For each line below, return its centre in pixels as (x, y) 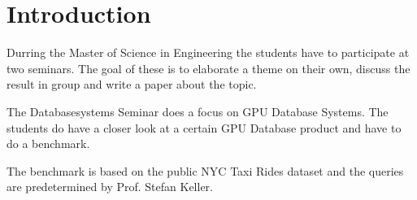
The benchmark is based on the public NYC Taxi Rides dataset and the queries (205, 170)
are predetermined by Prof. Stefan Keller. (110, 187)
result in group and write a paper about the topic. (132, 84)
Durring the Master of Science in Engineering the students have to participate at (208, 52)
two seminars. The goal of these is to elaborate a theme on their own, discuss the (208, 68)
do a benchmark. (48, 143)
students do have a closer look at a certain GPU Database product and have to (204, 127)
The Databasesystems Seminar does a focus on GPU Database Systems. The (198, 111)
